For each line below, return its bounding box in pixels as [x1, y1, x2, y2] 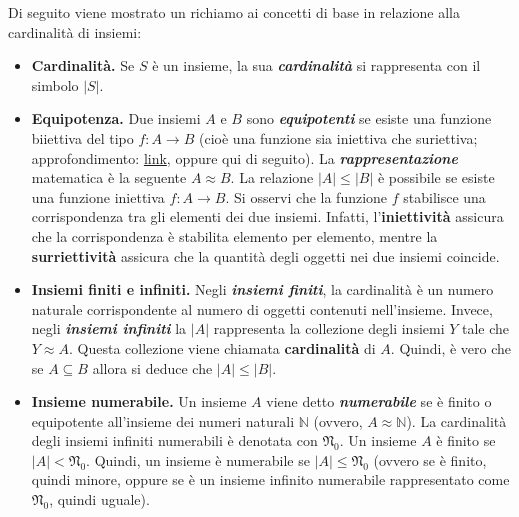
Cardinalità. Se [31, 55, 135, 76]
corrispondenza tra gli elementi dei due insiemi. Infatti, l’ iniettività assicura [31, 206, 504, 227]
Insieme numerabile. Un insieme [31, 391, 247, 412]
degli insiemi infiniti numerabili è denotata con [31, 430, 318, 451]
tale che [462, 318, 510, 339]
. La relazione [230, 167, 314, 188]
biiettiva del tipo [31, 127, 134, 148]
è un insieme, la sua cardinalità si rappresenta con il [152, 55, 481, 76]
